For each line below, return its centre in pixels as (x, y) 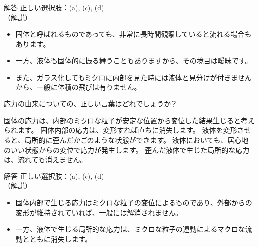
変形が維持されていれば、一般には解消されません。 (99, 212)
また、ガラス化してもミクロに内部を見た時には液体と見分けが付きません (133, 77)
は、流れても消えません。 (45, 159)
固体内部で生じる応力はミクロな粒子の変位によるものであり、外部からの (134, 202)
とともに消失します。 (57, 238)
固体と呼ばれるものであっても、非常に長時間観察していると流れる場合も (133, 34)
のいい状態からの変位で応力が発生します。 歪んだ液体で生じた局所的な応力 (127, 149)
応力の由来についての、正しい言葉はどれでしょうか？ (91, 104)
